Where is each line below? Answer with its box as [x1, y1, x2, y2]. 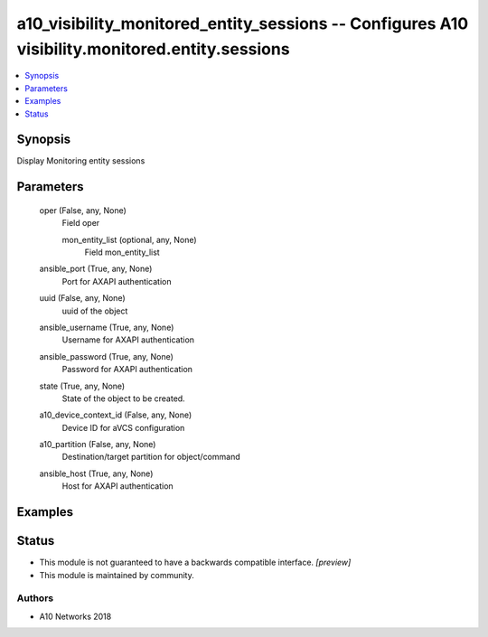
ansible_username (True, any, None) [39, 322, 174, 333]
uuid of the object [61, 305, 128, 316]
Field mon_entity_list [84, 247, 160, 258]
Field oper [61, 218, 100, 229]
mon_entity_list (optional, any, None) [61, 234, 198, 245]
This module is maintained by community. [39, 569, 194, 580]
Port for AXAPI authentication [61, 276, 172, 286]
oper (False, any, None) [39, 204, 127, 216]
